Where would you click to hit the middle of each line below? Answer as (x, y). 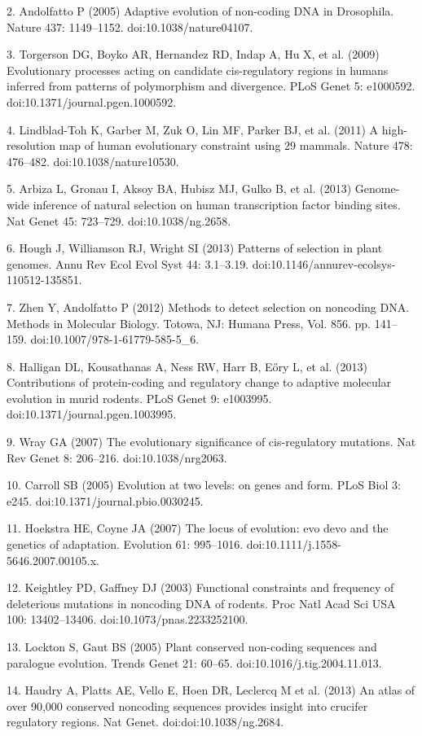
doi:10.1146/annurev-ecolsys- (324, 263)
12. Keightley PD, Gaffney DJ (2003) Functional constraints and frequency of (200, 587)
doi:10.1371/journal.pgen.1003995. (92, 414)
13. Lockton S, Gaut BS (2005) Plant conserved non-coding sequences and (192, 646)
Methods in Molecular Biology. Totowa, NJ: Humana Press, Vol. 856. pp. (189, 323)
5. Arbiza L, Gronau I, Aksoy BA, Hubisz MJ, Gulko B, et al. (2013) (179, 188)
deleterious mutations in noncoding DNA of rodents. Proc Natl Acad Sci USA (201, 603)
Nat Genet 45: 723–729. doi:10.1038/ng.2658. (119, 220)
